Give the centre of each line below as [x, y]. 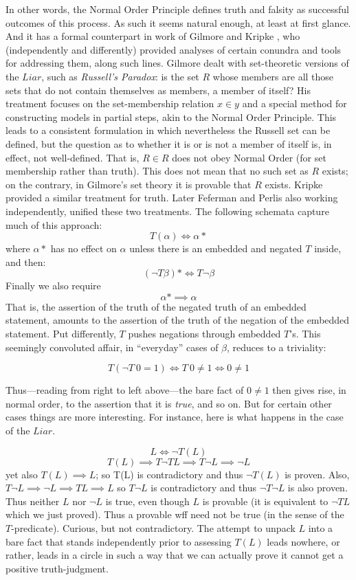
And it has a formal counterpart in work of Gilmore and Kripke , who [153, 36]
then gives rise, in [309, 390]
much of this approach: [54, 224]
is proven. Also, [317, 474]
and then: [26, 261]
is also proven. [318, 488]
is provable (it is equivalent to [265, 501]
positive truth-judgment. [57, 568]
